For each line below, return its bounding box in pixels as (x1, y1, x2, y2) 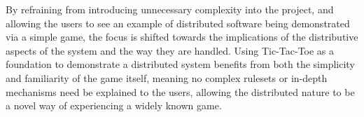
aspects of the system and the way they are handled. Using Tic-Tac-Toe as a (6, 43, 335, 57)
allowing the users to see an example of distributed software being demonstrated (6, 15, 350, 30)
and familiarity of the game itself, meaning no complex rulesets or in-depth (6, 70, 328, 85)
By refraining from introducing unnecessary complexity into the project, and (6, 2, 334, 16)
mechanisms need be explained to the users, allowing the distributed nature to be (6, 84, 355, 99)
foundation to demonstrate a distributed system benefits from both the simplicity (6, 57, 355, 71)
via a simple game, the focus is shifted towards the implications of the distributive (6, 29, 358, 44)
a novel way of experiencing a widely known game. (6, 98, 222, 113)
